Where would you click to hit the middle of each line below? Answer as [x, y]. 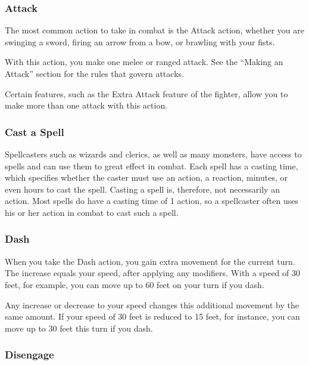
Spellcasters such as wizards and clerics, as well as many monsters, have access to [153, 154]
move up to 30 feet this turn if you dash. [79, 328]
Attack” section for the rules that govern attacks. [94, 73]
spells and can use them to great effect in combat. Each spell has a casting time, [152, 166]
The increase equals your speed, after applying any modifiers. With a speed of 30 [152, 273]
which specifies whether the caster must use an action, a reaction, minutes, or [146, 177]
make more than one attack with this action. [86, 105]
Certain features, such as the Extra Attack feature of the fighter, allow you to [146, 93]
